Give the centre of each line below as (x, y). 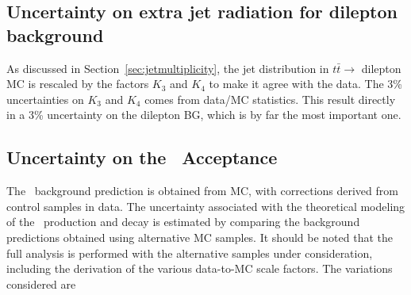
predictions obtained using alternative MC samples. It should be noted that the (200, 237)
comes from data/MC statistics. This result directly (270, 99)
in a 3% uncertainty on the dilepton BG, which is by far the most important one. (204, 115)
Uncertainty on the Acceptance (142, 157)
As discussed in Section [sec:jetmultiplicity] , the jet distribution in (168, 68)
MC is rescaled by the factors (78, 84)
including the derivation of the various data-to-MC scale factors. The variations (200, 268)
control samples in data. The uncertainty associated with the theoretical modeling (206, 206)
